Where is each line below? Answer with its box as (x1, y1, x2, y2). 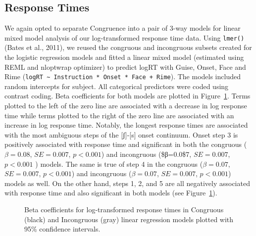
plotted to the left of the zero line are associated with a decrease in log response (4, 100, 247, 111)
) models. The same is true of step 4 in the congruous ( (35, 158, 203, 169)
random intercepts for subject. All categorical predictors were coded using (4, 81, 229, 91)
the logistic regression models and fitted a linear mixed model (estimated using (4, 52, 244, 62)
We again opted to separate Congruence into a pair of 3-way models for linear (4, 23, 241, 33)
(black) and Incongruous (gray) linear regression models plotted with (24, 214, 234, 224)
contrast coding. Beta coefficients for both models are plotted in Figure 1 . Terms (4, 91, 251, 101)
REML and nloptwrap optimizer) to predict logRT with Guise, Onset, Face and (4, 61, 246, 72)
